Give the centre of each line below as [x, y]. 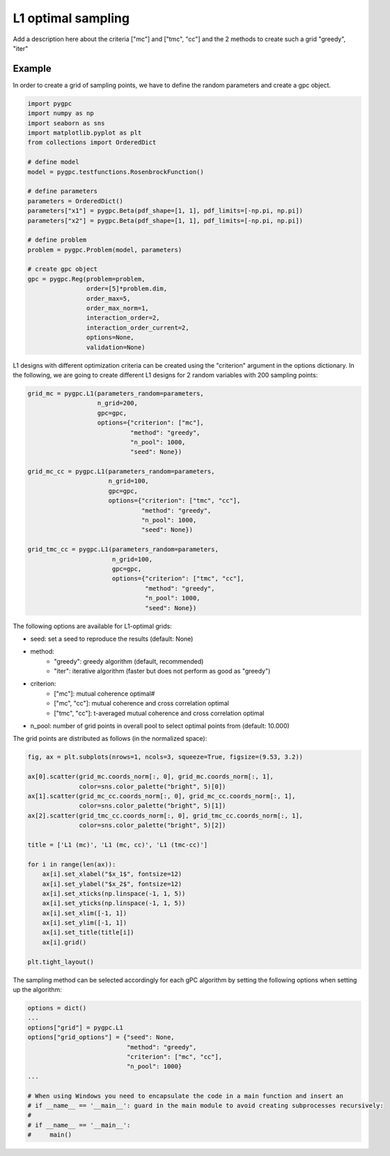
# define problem [57, 240]
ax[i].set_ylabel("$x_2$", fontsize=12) [112, 884]
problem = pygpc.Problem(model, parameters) [105, 250]
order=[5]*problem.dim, [126, 289]
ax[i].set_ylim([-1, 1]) [85, 923]
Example [32, 69]
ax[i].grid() [64, 942]
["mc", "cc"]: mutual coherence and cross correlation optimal [141, 703]
